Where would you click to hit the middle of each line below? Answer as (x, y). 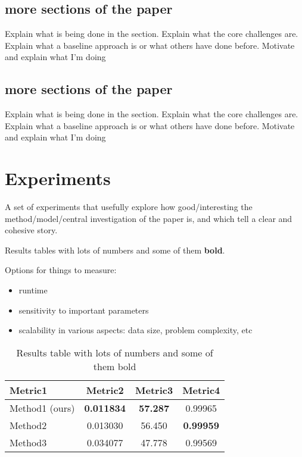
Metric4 (201, 390)
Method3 (28, 442)
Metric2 (105, 390)
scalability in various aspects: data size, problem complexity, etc (136, 330)
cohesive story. (31, 230)
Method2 (28, 425)
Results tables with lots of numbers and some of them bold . (115, 250)
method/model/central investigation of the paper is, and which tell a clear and (149, 218)
